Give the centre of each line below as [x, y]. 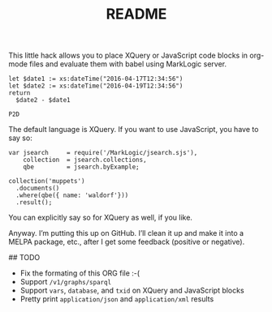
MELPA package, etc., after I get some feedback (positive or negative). [127, 242]
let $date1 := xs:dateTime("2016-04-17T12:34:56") [96, 79]
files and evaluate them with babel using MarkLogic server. [128, 64]
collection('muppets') [47, 182]
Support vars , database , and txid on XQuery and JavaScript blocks [132, 291]
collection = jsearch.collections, [85, 160]
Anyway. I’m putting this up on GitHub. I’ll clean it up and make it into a [126, 233]
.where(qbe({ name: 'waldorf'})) [72, 195]
